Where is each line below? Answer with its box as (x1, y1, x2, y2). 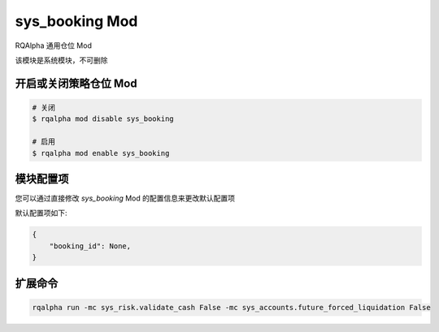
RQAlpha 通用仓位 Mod (15, 41, 93, 50)
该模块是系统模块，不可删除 (15, 55, 108, 65)
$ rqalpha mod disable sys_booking (32, 114, 174, 123)
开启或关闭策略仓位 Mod (15, 76, 137, 90)
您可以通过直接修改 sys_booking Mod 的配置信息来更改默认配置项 (15, 193, 236, 203)
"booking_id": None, (49, 241, 132, 251)
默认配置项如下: (15, 208, 68, 218)
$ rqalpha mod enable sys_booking (32, 149, 170, 157)
